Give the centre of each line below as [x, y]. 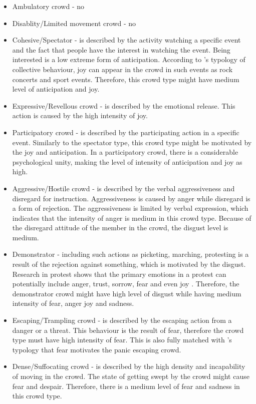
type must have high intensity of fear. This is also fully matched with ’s [122, 340]
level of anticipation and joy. [56, 89]
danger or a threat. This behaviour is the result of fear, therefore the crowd [128, 330]
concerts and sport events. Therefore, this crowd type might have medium [126, 79]
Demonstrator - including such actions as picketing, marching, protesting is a [131, 254]
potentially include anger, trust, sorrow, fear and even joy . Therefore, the [126, 284]
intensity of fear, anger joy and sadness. [73, 303]
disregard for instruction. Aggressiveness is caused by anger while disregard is [131, 198]
